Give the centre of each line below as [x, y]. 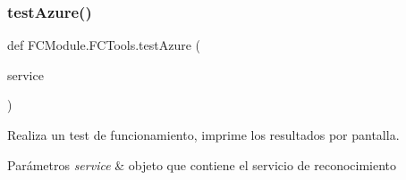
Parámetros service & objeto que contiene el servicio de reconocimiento [202, 164]
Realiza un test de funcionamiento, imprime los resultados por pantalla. [203, 135]
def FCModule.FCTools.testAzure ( [104, 45]
